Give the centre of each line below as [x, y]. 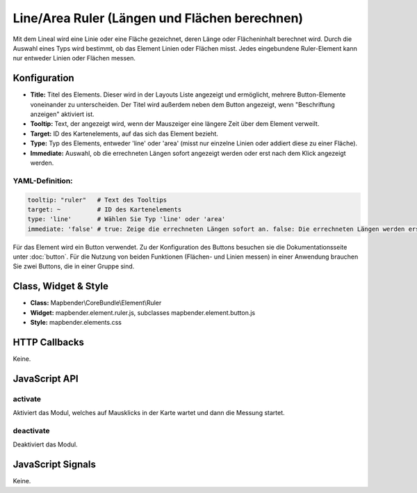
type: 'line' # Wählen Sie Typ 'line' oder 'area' [126, 219]
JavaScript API [46, 379]
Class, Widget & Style [61, 286]
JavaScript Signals [55, 465]
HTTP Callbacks [49, 342]
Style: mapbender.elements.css [76, 323]
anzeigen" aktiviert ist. [63, 114]
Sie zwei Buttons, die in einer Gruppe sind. [74, 266]
